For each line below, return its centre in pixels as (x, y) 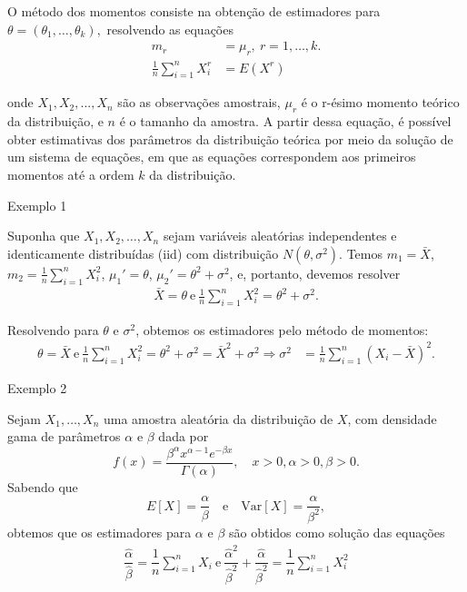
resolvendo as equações (170, 29)
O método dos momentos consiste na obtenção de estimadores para (194, 11)
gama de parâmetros (64, 436)
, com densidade (392, 418)
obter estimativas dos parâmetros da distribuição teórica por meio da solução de (230, 138)
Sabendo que (43, 486)
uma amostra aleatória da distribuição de (219, 418)
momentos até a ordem (71, 174)
